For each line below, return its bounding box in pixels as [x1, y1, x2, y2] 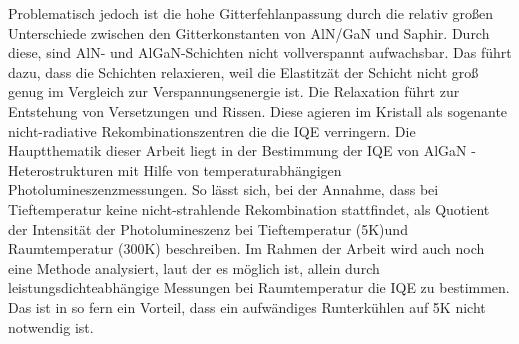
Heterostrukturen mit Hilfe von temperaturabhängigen [8, 159, 342, 180]
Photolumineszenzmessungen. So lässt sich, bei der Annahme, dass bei [8, 179, 439, 200]
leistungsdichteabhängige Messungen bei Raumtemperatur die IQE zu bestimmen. [8, 277, 510, 298]
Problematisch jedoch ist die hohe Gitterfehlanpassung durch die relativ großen [8, 3, 493, 23]
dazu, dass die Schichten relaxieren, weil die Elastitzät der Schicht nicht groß [8, 61, 479, 82]
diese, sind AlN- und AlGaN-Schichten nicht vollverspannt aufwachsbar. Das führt [8, 42, 512, 63]
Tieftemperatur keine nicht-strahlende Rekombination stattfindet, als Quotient [8, 198, 490, 219]
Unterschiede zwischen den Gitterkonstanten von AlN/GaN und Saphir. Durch [8, 22, 490, 43]
